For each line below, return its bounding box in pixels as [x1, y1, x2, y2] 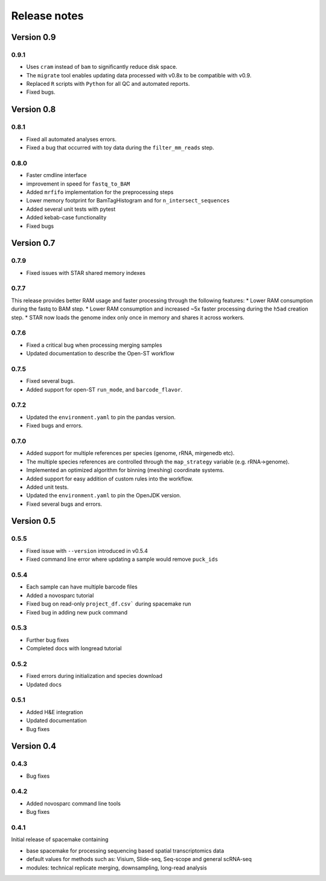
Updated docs [26, 680, 62, 688]
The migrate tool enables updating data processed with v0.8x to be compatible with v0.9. [26, 71, 252, 79]
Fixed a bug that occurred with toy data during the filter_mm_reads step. [26, 144, 214, 151]
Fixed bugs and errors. [26, 422, 83, 429]
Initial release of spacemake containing [11, 836, 109, 843]
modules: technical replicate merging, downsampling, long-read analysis [26, 864, 208, 871]
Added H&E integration [26, 708, 83, 715]
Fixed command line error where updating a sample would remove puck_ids [26, 556, 219, 563]
